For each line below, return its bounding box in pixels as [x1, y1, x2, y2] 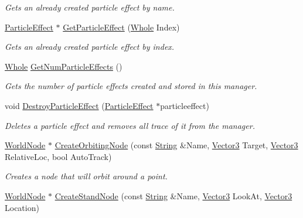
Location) [5, 201, 39, 213]
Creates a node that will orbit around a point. [5, 170, 168, 182]
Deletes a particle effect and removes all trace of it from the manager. [5, 119, 255, 131]
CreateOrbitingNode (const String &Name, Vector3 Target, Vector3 [55, 139, 298, 151]
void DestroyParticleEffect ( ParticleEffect [5, 99, 154, 111]
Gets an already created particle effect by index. [5, 40, 175, 53]
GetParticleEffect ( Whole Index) [63, 21, 180, 33]
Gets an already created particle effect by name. [5, 1, 175, 13]
